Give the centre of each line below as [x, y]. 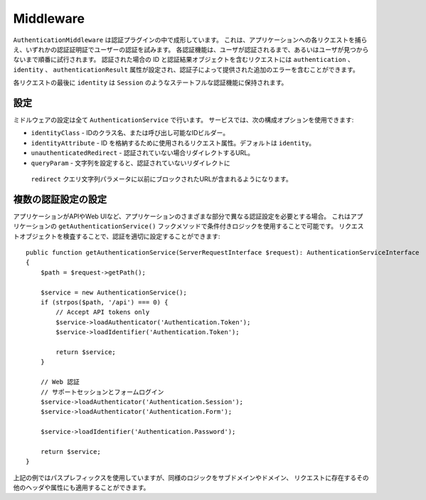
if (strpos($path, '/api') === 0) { [104, 302]
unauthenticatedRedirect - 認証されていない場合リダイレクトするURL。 [143, 153]
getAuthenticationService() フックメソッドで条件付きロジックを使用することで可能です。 [198, 226]
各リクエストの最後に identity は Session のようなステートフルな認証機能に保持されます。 [150, 83]
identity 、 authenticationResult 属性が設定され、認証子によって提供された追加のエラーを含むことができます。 [186, 69]
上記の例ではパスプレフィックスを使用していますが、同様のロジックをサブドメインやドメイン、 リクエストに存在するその [191, 477]
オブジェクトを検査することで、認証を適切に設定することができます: [119, 236]
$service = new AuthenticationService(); [114, 292]
